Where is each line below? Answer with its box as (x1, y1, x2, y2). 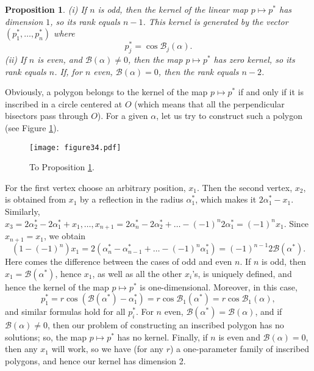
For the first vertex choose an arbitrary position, (5, 181, 186, 193)
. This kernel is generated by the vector (143, 15, 288, 27)
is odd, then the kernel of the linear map (98, 3, 248, 15)
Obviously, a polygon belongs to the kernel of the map (5, 85, 208, 98)
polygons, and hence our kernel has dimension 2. (5, 355, 186, 367)
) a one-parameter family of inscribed (170, 342, 310, 355)
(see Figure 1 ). (5, 121, 59, 134)
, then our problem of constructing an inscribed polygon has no (48, 319, 284, 331)
